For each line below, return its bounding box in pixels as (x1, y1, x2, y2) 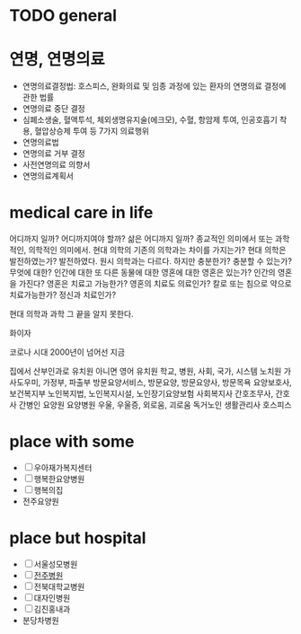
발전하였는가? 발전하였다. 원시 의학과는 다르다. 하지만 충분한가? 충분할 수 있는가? (9, 256, 292, 267)
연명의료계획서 (22, 171, 74, 181)
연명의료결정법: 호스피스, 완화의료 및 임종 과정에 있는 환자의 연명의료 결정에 (22, 81, 287, 92)
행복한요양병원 (33, 473, 85, 484)
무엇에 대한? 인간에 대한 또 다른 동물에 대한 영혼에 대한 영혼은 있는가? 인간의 (9, 267, 276, 278)
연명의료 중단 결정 (22, 103, 85, 114)
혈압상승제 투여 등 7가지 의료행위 (34, 126, 150, 136)
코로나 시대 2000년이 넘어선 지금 (9, 347, 126, 357)
